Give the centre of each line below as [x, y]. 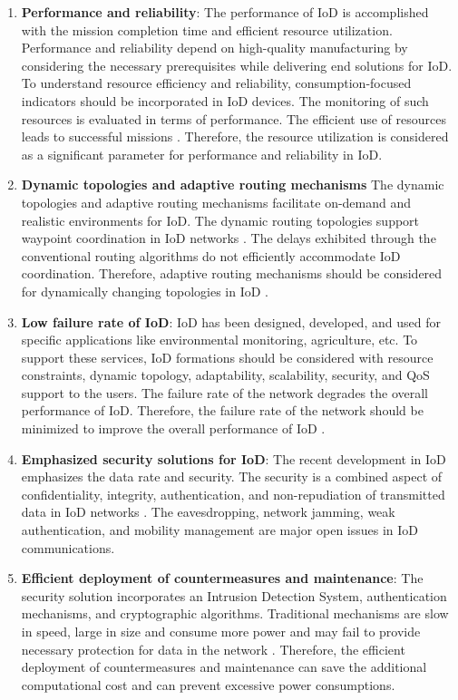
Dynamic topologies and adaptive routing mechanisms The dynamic [233, 185]
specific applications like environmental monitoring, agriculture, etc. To [219, 340]
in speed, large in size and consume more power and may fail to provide [221, 631]
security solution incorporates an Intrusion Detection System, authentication [234, 595]
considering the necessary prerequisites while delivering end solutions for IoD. [237, 65]
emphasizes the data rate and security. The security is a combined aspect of [232, 476]
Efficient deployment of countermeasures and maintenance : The [222, 578]
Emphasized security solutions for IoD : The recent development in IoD [234, 458]
